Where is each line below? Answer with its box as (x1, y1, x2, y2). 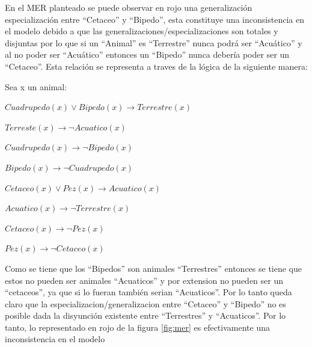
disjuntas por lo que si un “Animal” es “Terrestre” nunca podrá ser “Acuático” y (5, 36, 302, 49)
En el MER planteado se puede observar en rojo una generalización (5, 1, 252, 13)
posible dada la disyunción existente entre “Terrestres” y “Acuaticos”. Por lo (5, 309, 286, 322)
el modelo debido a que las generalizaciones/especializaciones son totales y (5, 25, 278, 37)
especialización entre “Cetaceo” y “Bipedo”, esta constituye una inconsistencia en (5, 13, 304, 25)
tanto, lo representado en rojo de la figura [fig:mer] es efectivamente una (5, 321, 270, 333)
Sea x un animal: (5, 80, 67, 93)
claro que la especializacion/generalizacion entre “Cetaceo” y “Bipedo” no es (5, 297, 286, 310)
